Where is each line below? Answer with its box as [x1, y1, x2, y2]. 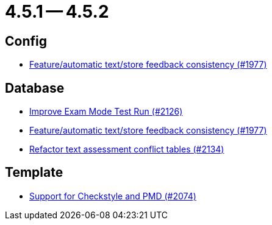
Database [5, 80, 65, 96]
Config [5, 33, 47, 49]
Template [5, 165, 63, 180]
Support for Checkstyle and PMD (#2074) [29, 190, 196, 201]
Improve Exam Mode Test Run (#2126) [29, 106, 183, 117]
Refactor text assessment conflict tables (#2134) [29, 144, 224, 155]
